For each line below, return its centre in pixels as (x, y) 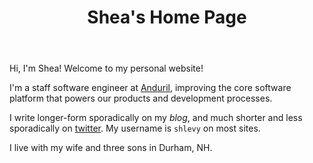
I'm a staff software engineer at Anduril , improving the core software (150, 88)
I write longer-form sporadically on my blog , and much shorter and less (156, 118)
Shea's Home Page (167, 17)
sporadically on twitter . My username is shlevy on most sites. (135, 128)
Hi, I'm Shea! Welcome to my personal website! (106, 68)
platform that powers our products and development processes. (141, 98)
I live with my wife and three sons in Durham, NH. (111, 148)
